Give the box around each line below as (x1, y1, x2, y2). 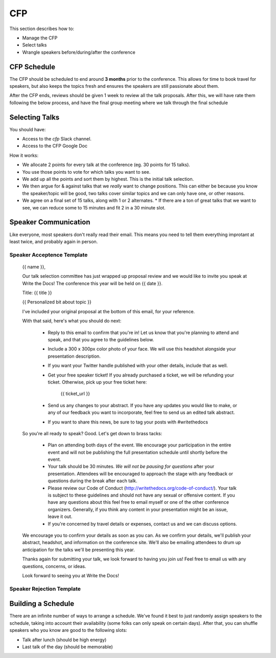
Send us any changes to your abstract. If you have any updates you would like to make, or (48, 402, 238, 408)
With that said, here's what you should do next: (22, 318, 122, 324)
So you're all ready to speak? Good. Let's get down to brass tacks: (22, 430, 163, 436)
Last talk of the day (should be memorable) (22, 644, 113, 650)
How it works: (9, 152, 39, 158)
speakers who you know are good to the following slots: (9, 627, 127, 633)
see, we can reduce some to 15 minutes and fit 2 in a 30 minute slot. (22, 204, 166, 210)
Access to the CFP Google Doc (22, 143, 88, 149)
